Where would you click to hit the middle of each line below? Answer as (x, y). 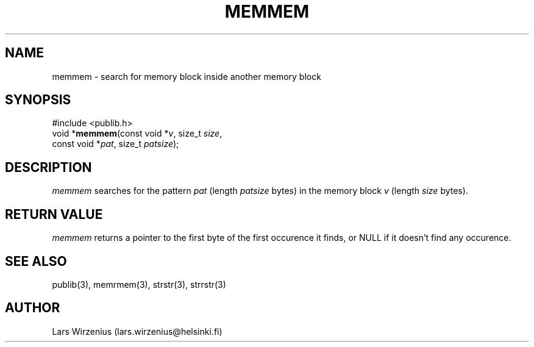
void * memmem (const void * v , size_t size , (137, 134)
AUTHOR (33, 308)
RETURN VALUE (54, 214)
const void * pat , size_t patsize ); (116, 144)
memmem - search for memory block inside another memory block (187, 76)
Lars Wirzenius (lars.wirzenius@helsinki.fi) (137, 331)
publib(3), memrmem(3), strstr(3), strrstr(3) (139, 284)
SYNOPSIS (38, 100)
